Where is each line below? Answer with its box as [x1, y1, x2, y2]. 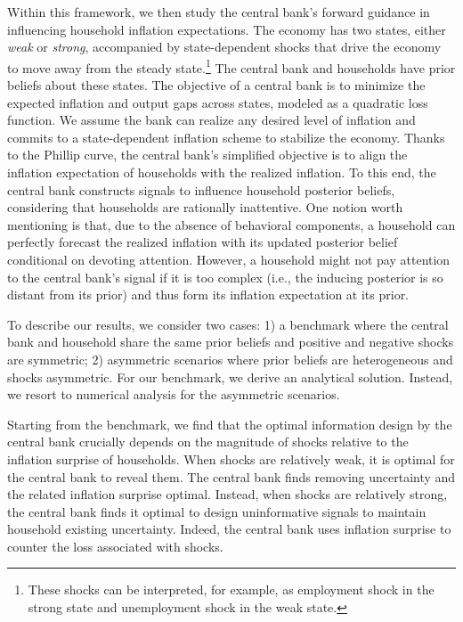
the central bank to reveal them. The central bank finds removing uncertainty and [7, 467, 456, 486]
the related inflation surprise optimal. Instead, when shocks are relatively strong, [7, 485, 448, 503]
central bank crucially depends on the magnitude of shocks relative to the [7, 432, 409, 451]
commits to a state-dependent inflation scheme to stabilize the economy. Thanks [7, 127, 445, 146]
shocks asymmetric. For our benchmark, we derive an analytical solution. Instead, [7, 367, 453, 386]
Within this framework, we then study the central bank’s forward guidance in [7, 3, 430, 20]
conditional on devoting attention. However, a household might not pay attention [7, 250, 451, 268]
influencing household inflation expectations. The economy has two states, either [7, 20, 446, 38]
